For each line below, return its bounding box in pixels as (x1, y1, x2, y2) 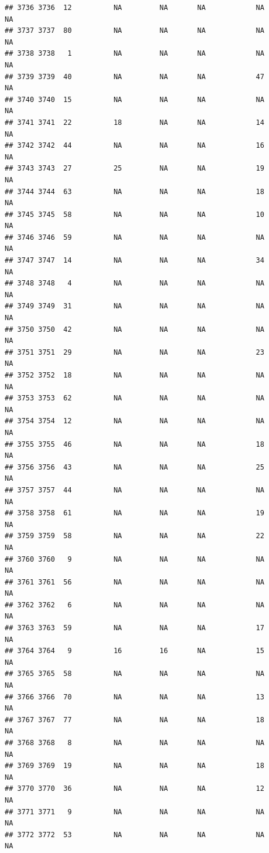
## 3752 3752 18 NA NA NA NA (5, 371, 264, 379)
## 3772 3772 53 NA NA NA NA (5, 830, 264, 839)
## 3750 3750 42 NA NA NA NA (5, 325, 264, 334)
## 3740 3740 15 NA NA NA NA (5, 95, 264, 104)
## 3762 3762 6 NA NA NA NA (5, 600, 264, 609)
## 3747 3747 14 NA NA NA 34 (5, 256, 264, 265)
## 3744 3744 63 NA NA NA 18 (5, 187, 264, 196)
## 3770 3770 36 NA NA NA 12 (5, 784, 264, 793)
